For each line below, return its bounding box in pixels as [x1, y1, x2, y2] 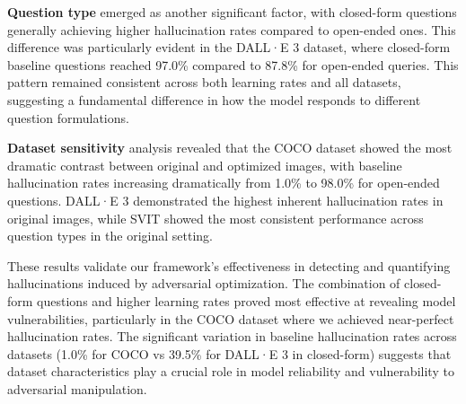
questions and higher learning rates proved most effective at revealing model [37, 291, 456, 310]
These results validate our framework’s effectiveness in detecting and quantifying [7, 256, 451, 275]
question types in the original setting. [7, 226, 213, 245]
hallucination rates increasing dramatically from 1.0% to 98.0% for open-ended [7, 173, 440, 192]
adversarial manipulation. [7, 379, 147, 398]
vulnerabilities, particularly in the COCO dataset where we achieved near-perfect [7, 309, 454, 328]
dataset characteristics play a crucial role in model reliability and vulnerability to [7, 362, 454, 381]
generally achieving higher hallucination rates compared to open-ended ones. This [7, 20, 456, 39]
